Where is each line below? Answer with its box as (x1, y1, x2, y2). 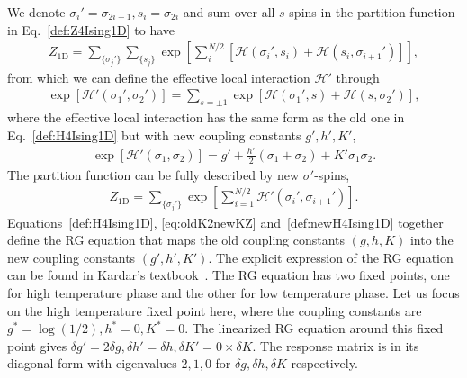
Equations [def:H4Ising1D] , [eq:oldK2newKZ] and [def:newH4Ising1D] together (7, 212, 444, 231)
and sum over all (183, 3, 275, 21)
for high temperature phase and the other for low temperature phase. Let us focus (7, 283, 460, 302)
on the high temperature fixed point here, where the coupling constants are (7, 301, 422, 319)
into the (409, 230, 454, 249)
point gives (7, 336, 67, 355)
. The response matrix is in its (252, 336, 419, 355)
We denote (7, 3, 66, 21)
